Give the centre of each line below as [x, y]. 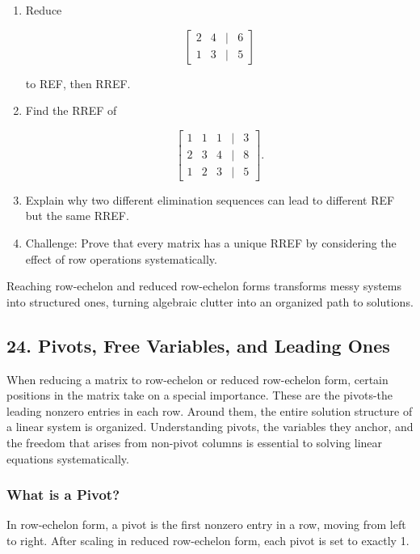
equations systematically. [68, 458]
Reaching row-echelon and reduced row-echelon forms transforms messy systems [204, 286]
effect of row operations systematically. [121, 258]
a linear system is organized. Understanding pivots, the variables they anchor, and [210, 427]
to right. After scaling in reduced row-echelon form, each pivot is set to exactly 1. [208, 541]
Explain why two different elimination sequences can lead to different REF [210, 199]
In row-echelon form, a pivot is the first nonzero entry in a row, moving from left [206, 524]
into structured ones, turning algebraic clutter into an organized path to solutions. [210, 301]
